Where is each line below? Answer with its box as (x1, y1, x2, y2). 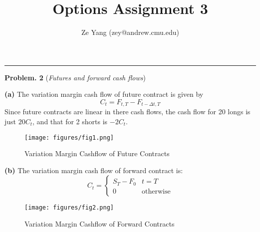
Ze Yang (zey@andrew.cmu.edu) (81, 27, 180, 37)
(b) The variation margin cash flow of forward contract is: (4, 165, 183, 175)
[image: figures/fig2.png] (24, 204, 114, 212)
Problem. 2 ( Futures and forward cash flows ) (4, 72, 146, 82)
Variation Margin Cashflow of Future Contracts (24, 148, 170, 159)
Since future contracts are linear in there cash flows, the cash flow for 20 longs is (4, 106, 251, 117)
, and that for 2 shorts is (32, 116, 108, 126)
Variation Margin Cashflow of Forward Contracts (24, 219, 175, 229)
